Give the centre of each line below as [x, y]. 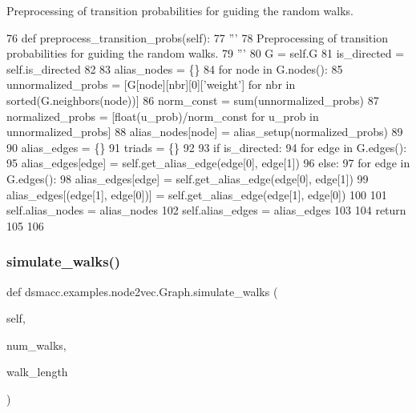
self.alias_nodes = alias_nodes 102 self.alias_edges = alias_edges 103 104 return [206, 210]
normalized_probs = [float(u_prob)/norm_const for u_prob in [163, 116]
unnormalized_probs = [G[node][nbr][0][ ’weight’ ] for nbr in [151, 84]
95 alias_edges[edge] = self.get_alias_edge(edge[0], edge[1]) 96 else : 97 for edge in [208, 163]
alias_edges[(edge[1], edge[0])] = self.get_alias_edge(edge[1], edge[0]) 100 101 [197, 194]
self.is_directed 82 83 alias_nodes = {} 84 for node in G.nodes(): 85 [175, 68]
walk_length [37, 372]
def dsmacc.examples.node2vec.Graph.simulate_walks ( [142, 291]
